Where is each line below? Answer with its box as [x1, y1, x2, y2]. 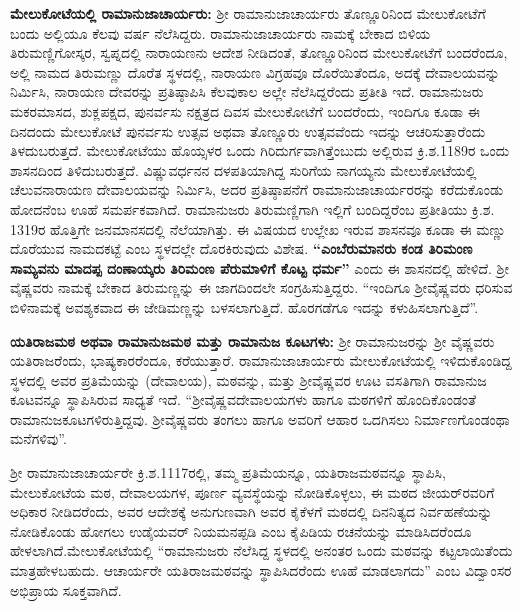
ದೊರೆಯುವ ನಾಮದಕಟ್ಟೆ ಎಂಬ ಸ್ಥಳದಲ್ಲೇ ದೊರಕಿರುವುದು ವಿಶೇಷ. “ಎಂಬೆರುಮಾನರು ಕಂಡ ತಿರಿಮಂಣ [10, 238, 473, 259]
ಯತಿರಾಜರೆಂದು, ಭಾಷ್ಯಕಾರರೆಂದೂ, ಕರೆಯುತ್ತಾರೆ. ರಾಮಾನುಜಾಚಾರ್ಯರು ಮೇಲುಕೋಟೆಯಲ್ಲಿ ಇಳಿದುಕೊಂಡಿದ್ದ [10, 350, 512, 371]
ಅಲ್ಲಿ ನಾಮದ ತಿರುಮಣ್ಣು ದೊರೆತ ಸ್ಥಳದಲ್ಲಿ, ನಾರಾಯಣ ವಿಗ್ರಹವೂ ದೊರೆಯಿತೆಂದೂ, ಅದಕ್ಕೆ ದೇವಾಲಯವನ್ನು [10, 61, 500, 82]
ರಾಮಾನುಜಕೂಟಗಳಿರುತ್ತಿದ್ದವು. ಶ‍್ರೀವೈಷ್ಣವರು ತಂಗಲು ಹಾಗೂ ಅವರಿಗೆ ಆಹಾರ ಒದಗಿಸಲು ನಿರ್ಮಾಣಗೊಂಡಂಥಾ [10, 408, 510, 429]
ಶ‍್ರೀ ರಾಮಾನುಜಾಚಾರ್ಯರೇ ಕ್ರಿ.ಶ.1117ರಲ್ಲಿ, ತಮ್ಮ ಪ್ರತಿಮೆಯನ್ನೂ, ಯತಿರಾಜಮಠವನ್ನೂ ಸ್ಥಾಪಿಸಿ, [10, 462, 446, 483]
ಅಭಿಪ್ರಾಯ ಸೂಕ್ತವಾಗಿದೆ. [10, 579, 122, 600]
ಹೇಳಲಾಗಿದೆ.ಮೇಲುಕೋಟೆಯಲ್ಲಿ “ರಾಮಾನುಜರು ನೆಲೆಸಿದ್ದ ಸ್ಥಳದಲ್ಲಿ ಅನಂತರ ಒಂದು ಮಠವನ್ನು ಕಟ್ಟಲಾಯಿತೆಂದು [10, 540, 513, 561]
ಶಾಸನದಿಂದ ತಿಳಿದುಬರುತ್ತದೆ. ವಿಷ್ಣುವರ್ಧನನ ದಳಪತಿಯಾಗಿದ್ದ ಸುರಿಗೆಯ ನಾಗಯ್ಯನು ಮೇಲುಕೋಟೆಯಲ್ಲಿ [10, 159, 477, 180]
